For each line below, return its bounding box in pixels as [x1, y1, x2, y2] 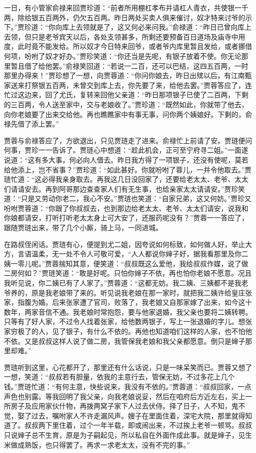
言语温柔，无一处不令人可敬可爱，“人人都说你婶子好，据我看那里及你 [17, 248, 242, 259]
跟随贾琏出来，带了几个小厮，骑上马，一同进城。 [4, 222, 162, 233]
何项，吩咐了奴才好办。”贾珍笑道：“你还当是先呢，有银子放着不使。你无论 [4, 50, 242, 61]
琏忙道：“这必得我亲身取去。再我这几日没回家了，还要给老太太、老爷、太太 [4, 174, 249, 184]
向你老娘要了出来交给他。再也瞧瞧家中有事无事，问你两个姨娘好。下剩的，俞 [4, 109, 252, 119]
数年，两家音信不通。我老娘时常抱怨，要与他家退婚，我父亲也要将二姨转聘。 [4, 306, 252, 317]
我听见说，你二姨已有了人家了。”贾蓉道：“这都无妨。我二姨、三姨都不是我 [4, 278, 242, 288]
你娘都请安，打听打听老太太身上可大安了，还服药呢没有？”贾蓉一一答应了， [4, 212, 249, 223]
